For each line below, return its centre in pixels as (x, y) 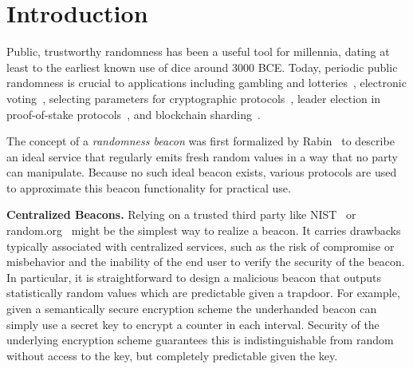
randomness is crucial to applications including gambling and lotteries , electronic (206, 83)
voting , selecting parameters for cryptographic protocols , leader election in (194, 98)
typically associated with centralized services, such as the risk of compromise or (201, 246)
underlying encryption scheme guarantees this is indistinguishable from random (200, 340)
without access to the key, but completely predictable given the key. (172, 355)
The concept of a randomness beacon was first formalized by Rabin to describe (201, 141)
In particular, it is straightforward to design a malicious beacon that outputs (194, 277)
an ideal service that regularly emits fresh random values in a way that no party (202, 156)
